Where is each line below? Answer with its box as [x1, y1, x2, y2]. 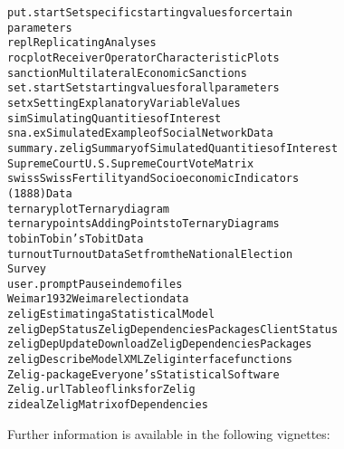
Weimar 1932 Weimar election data [7, 292, 189, 306]
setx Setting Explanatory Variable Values [7, 96, 241, 110]
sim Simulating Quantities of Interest [7, 111, 222, 125]
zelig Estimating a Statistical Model [7, 308, 215, 321]
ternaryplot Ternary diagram [7, 202, 169, 215]
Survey [7, 263, 46, 276]
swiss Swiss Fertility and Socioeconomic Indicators [7, 172, 300, 186]
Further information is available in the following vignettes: [7, 424, 330, 443]
